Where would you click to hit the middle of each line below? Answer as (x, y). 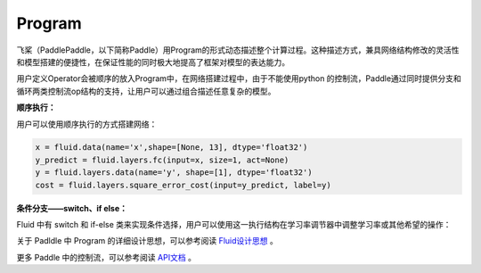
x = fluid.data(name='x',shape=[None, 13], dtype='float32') (171, 148)
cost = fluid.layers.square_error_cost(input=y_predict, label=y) (183, 185)
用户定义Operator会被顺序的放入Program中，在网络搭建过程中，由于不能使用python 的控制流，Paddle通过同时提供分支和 (239, 79)
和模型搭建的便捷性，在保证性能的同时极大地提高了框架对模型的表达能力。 (153, 62)
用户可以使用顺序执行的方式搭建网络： (87, 124)
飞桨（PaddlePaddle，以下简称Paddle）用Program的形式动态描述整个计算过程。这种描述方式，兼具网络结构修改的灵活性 (238, 50)
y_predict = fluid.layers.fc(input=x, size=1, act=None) (162, 160)
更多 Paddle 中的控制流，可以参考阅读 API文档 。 (106, 257)
